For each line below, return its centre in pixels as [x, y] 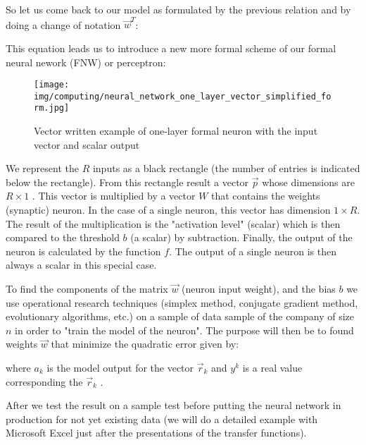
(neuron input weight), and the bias [259, 288]
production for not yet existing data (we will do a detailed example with [162, 419]
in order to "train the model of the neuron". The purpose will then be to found [184, 330]
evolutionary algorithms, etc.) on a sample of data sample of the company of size [180, 316]
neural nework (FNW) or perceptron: [86, 62]
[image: [52, 85]
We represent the [42, 168]
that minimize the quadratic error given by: [145, 344]
